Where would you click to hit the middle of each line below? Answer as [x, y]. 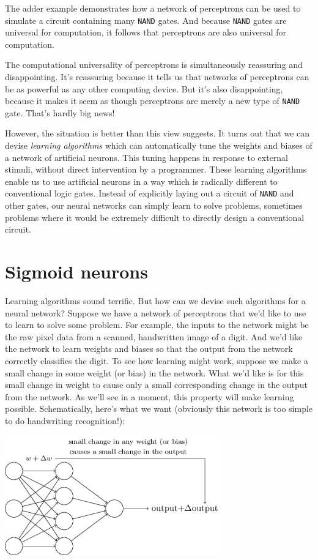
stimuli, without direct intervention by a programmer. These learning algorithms [156, 169]
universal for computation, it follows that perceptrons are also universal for [146, 32]
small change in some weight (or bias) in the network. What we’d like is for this [154, 372]
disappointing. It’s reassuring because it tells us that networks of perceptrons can [157, 77]
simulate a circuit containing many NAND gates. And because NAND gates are [146, 20]
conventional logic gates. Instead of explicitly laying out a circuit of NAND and [150, 193]
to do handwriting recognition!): [65, 420]
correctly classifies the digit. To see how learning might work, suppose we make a [157, 360]
